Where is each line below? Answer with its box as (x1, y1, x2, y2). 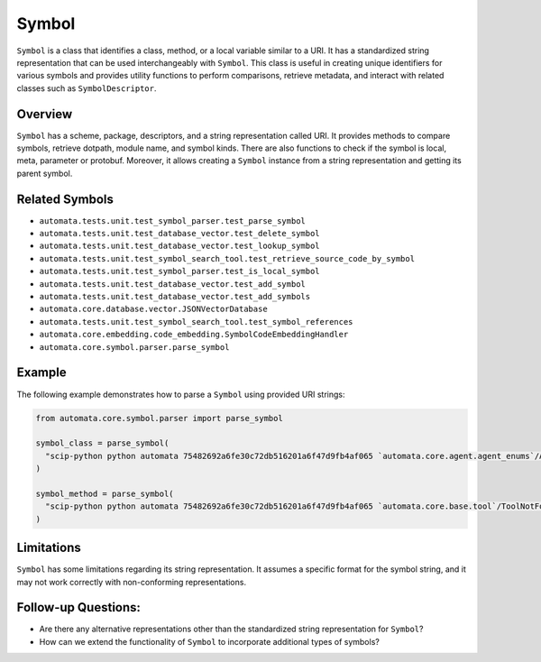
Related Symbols (16, 191, 115, 207)
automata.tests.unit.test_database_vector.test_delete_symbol (39, 228, 320, 239)
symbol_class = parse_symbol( (35, 438, 170, 448)
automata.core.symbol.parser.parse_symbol (39, 342, 230, 352)
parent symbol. (16, 168, 73, 179)
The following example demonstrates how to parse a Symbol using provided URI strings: (16, 389, 346, 400)
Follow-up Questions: (16, 600, 142, 615)
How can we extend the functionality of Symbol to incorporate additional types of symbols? (39, 636, 381, 647)
